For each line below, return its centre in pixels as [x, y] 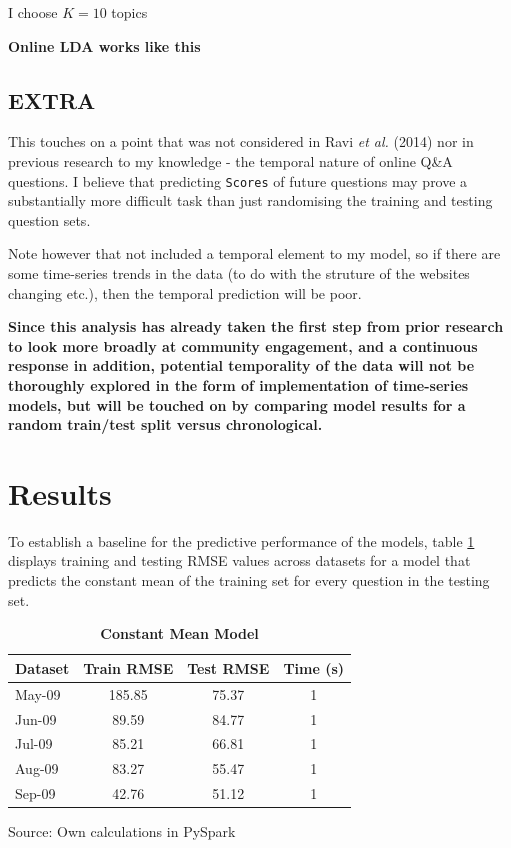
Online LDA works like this [104, 45]
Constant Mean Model [179, 633]
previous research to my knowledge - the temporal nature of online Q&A [230, 160]
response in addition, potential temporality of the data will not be [241, 365]
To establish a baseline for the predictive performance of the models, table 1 [241, 540]
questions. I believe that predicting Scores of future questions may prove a [238, 180]
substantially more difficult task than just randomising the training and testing [250, 200]
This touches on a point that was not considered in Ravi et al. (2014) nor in [241, 141]
